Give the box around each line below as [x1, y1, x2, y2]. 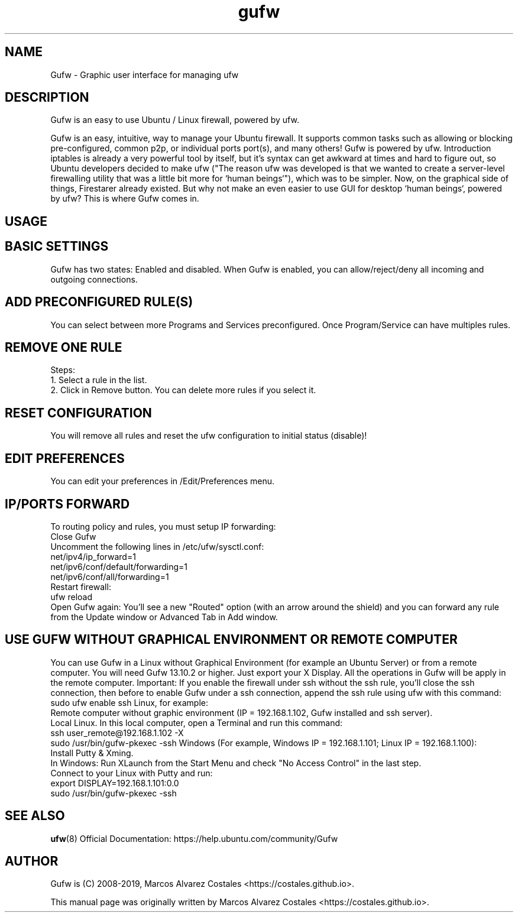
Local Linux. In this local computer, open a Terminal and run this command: [50, 717, 343, 728]
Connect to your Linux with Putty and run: [50, 767, 213, 778]
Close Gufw [50, 531, 96, 542]
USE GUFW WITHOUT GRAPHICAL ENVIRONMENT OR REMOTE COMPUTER [5, 632, 458, 647]
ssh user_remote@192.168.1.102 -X [50, 727, 184, 738]
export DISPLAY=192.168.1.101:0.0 [50, 777, 179, 788]
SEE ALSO [5, 808, 65, 824]
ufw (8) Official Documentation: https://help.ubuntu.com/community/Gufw [50, 833, 338, 844]
